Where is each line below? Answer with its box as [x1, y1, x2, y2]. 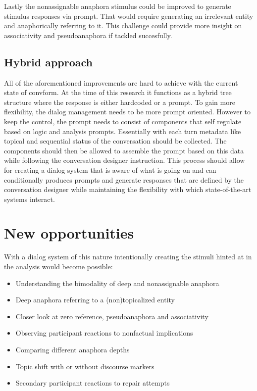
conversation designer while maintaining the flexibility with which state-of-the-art [4, 184, 252, 195]
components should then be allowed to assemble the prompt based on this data [4, 145, 244, 155]
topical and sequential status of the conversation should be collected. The [4, 136, 227, 146]
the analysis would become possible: [4, 261, 113, 272]
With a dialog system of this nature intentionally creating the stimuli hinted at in [4, 251, 252, 262]
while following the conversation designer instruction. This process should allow [4, 155, 245, 165]
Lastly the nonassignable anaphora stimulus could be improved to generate [4, 1, 231, 11]
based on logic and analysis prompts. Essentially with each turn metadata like [4, 126, 241, 136]
